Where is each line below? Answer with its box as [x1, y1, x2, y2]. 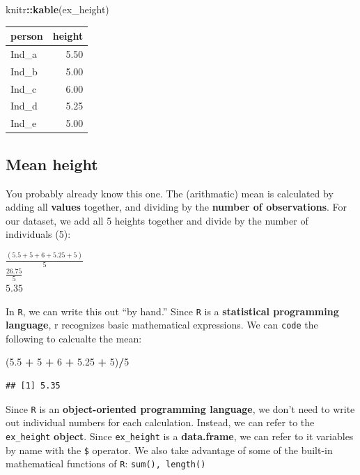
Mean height [6, 153, 98, 174]
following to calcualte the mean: [6, 331, 142, 345]
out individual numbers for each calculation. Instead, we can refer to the [6, 415, 315, 430]
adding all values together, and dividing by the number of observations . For [6, 199, 347, 214]
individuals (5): [6, 227, 71, 241]
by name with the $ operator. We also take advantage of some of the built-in [6, 442, 333, 457]
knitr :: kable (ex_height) [6, 2, 109, 16]
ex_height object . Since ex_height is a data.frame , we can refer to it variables [6, 428, 354, 443]
